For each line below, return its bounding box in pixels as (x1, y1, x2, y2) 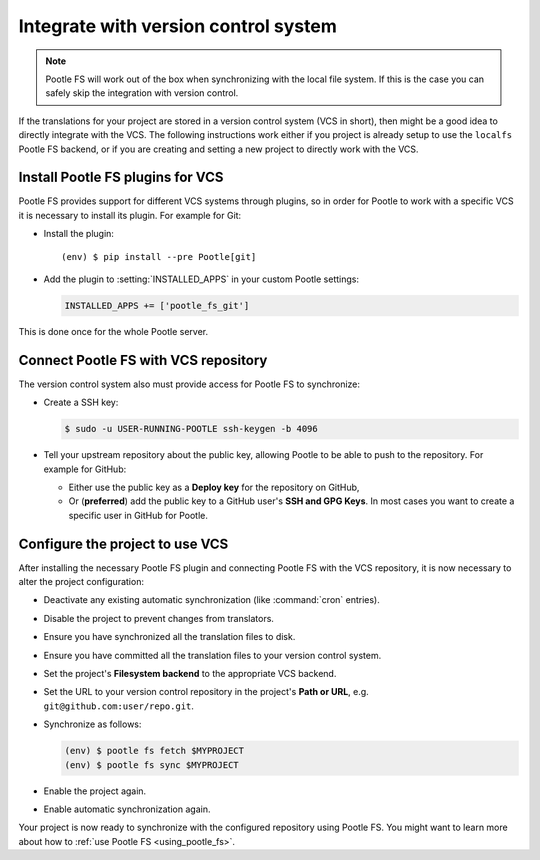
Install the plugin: (43, 228, 115, 240)
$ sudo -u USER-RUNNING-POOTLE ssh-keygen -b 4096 (64, 423, 319, 435)
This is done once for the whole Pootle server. (18, 325, 209, 337)
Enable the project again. (43, 785, 147, 797)
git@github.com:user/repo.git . (43, 700, 195, 712)
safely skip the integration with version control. (45, 87, 239, 99)
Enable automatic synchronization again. (43, 803, 211, 815)
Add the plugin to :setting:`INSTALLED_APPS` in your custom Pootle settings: (43, 273, 360, 285)
